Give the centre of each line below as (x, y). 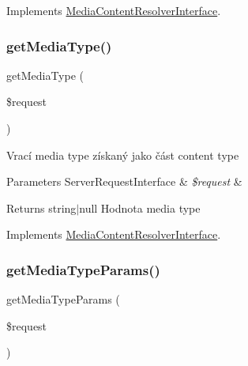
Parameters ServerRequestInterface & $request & (124, 181)
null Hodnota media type (140, 208)
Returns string (41, 208)
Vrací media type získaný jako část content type (123, 155)
